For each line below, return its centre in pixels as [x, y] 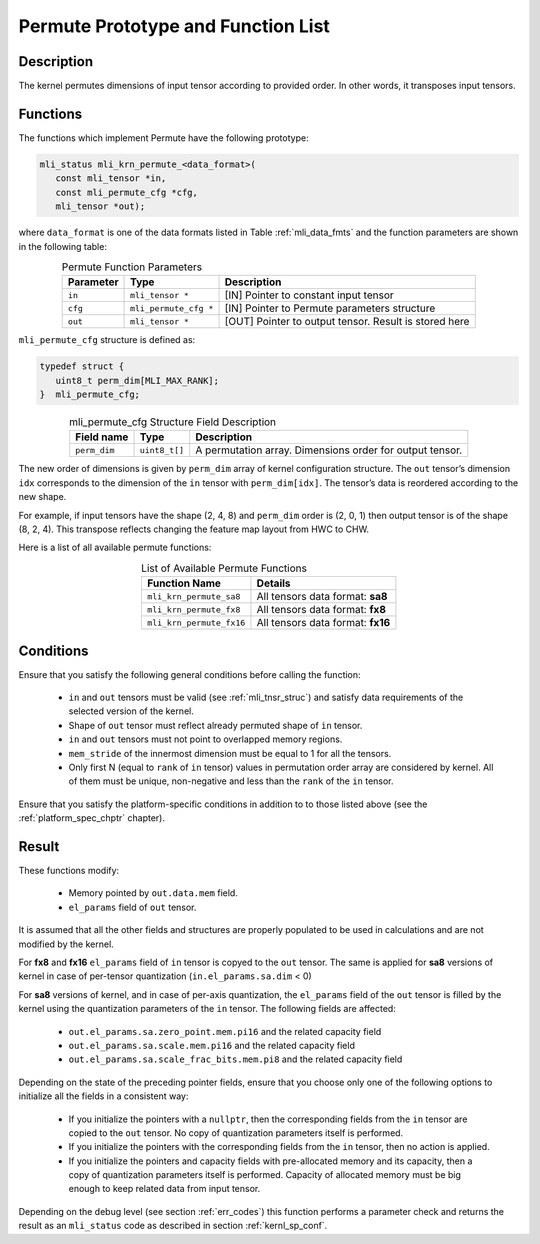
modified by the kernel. [66, 944]
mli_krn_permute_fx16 [196, 622]
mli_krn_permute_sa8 [193, 596]
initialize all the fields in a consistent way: [103, 1096]
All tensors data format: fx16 [323, 623]
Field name [102, 437]
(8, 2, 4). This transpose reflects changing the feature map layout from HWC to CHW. [194, 529]
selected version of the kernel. [131, 711]
